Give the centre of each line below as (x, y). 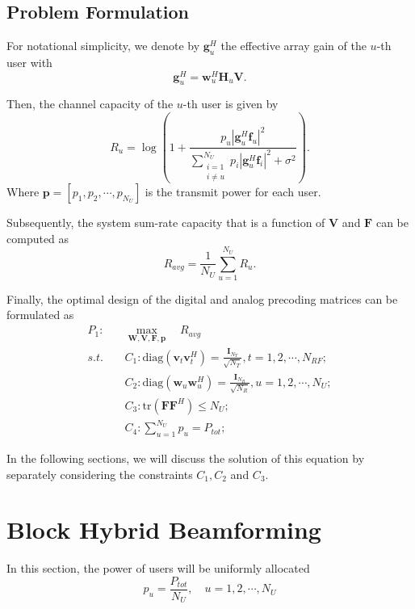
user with (29, 62)
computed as (38, 238)
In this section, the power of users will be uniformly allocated (158, 568)
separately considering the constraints (100, 474)
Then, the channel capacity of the (90, 104)
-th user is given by (231, 104)
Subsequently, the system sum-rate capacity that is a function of (166, 223)
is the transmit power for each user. (233, 192)
